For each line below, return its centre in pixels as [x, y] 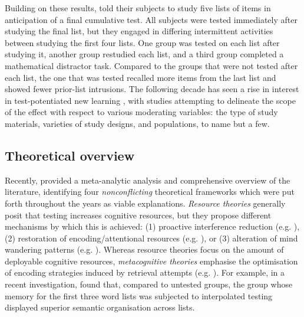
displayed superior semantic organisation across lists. [100, 307]
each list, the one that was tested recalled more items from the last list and [141, 77]
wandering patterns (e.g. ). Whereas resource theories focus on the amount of [144, 249]
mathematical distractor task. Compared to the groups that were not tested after [151, 65]
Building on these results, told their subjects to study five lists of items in [138, 8]
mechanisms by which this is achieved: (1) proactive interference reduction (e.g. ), [152, 226]
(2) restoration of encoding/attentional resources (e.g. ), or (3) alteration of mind [151, 238]
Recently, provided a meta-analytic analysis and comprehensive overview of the [148, 180]
